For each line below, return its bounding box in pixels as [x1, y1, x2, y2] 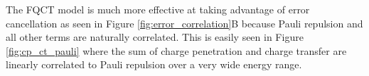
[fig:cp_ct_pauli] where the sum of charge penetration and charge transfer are [6, 43, 347, 58]
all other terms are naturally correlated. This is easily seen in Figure [6, 30, 304, 44]
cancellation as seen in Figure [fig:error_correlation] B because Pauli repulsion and [6, 15, 363, 30]
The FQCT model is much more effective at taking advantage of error [6, 2, 310, 16]
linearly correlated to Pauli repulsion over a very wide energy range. [6, 57, 302, 72]
